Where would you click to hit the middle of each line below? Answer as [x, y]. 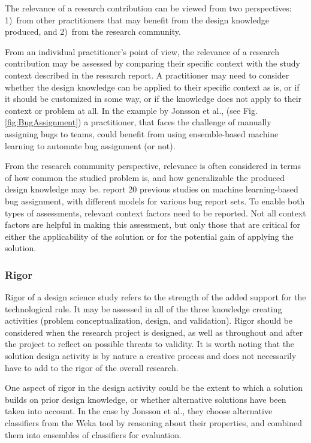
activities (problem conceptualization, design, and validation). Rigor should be [149, 320]
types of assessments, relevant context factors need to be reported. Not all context [155, 213]
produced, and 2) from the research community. [93, 31]
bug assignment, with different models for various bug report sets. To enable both [155, 201]
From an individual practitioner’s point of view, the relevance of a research [142, 51]
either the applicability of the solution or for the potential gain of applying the [149, 236]
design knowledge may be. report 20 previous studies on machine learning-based [152, 189]
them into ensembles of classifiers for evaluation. [93, 434]
